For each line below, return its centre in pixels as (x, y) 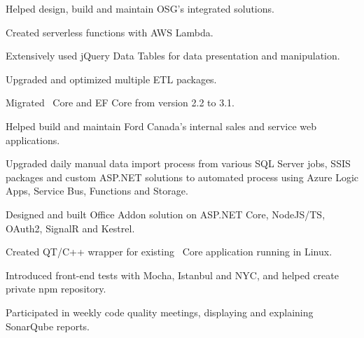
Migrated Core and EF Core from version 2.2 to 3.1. (120, 103)
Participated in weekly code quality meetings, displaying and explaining (160, 312)
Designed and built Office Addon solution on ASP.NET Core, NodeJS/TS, (166, 214)
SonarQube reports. (48, 326)
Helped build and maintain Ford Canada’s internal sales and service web (161, 126)
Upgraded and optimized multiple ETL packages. (111, 79)
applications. (33, 140)
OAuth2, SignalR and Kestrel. (70, 228)
